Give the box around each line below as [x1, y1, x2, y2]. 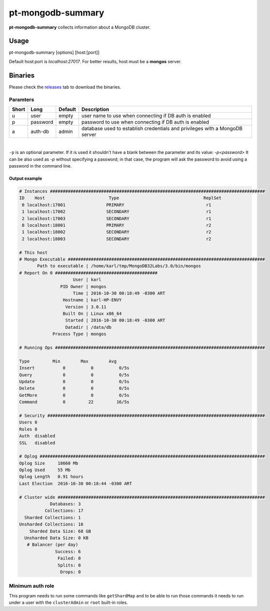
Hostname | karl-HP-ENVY [62, 297, 122, 303]
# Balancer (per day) [27, 542, 79, 547]
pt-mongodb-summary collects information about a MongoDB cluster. [9, 24, 151, 30]
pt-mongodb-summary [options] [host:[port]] [9, 50, 100, 55]
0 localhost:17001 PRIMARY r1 [22, 202, 211, 207]
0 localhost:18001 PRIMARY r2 [22, 222, 211, 228]
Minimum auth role [9, 583, 54, 590]
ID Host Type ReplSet [19, 195, 222, 201]
